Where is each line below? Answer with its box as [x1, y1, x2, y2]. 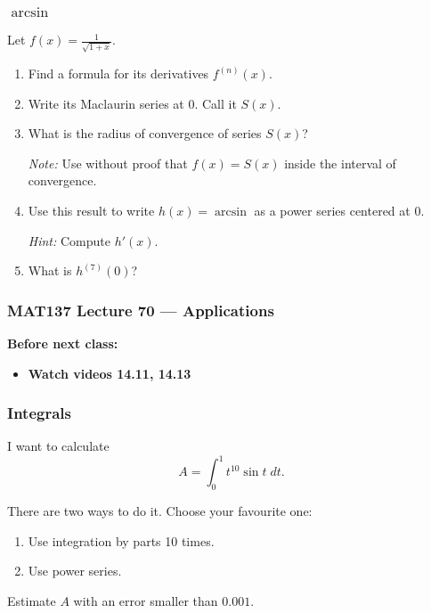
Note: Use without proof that [28, 153, 188, 172]
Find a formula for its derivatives [28, 64, 209, 82]
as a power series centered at [254, 200, 411, 219]
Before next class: [7, 333, 118, 352]
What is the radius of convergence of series [28, 124, 262, 143]
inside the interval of [284, 153, 396, 172]
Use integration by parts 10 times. [28, 531, 215, 550]
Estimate [7, 592, 56, 610]
